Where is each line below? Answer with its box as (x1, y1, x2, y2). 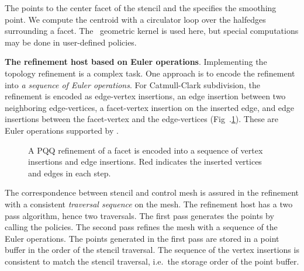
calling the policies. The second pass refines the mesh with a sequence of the (5, 221, 278, 233)
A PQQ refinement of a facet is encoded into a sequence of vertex (28, 144, 263, 156)
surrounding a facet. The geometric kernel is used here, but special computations (5, 25, 299, 37)
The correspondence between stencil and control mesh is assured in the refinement (5, 186, 299, 199)
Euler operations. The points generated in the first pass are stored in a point (5, 232, 279, 244)
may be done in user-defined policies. (5, 36, 137, 48)
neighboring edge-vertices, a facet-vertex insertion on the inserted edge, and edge (5, 101, 295, 113)
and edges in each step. (28, 166, 111, 179)
